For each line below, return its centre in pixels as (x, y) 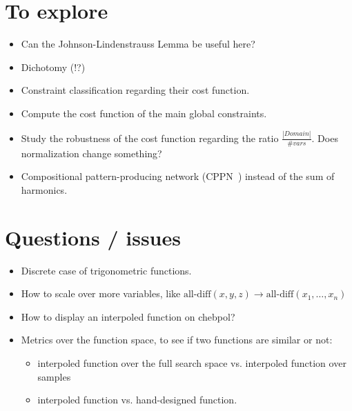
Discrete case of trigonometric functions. (106, 270)
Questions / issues (93, 237)
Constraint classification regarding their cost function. (135, 90)
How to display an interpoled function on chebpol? (128, 316)
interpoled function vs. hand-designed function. (137, 400)
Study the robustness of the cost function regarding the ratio (150, 138)
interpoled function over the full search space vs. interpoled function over (192, 362)
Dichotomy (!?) (53, 67)
